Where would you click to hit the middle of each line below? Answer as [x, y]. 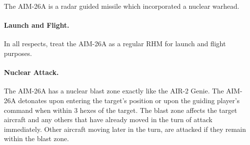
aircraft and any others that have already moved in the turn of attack [108, 119]
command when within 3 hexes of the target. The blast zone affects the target [121, 110]
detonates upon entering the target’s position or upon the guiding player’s [129, 100]
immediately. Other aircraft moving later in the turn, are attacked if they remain [125, 129]
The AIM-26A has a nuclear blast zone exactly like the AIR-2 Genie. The [114, 91]
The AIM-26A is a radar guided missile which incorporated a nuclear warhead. [122, 6]
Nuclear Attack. [31, 72]
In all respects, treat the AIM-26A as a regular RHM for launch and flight [115, 44]
